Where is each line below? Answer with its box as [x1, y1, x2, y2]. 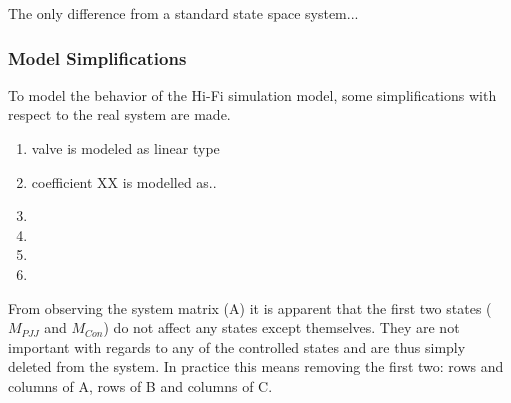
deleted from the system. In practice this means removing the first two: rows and [8, 356, 504, 377]
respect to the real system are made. [8, 104, 231, 125]
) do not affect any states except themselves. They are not [103, 317, 460, 338]
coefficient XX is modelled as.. [31, 171, 217, 192]
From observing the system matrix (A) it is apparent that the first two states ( [8, 297, 492, 318]
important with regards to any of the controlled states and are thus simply [8, 336, 466, 357]
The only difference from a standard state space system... [8, 3, 359, 23]
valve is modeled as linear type [31, 138, 220, 158]
